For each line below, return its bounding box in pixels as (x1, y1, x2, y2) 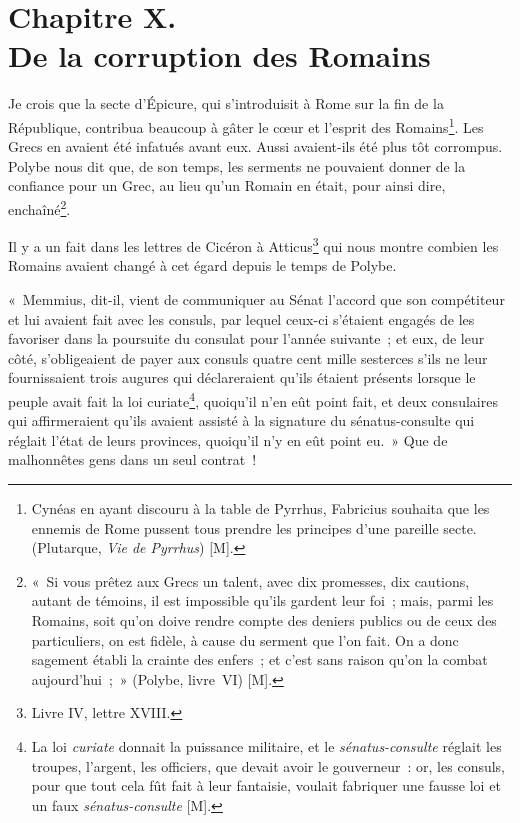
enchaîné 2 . (8, 195, 71, 219)
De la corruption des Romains (8, 35, 431, 76)
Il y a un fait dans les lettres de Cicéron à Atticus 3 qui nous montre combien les (8, 233, 499, 256)
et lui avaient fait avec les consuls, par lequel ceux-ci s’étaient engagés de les (8, 308, 475, 329)
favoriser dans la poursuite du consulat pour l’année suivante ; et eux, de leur (8, 328, 485, 349)
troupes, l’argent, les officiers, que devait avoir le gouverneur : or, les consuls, (31, 755, 506, 776)
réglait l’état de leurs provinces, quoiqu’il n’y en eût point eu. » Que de (8, 429, 448, 450)
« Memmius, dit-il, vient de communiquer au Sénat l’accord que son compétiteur (8, 289, 505, 310)
